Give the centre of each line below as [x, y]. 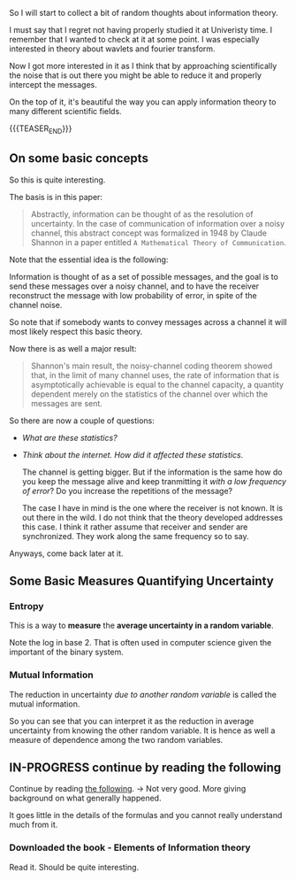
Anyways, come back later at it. [66, 553]
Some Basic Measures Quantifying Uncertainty [141, 581]
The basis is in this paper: [56, 197]
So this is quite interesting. [57, 180]
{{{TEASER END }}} [41, 129]
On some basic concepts [79, 158]
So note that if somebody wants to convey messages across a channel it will [148, 321]
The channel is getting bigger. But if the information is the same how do [152, 472]
